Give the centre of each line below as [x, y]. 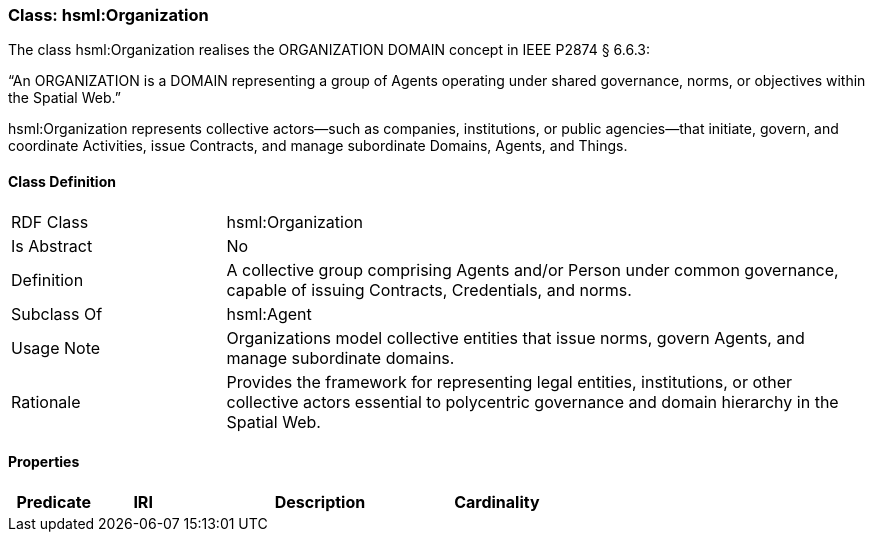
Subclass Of [57, 313]
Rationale [46, 401]
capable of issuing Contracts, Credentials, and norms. [429, 289]
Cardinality [497, 501]
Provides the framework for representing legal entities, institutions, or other [509, 381]
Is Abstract [52, 245]
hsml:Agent [269, 313]
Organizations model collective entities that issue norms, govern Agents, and [515, 337]
